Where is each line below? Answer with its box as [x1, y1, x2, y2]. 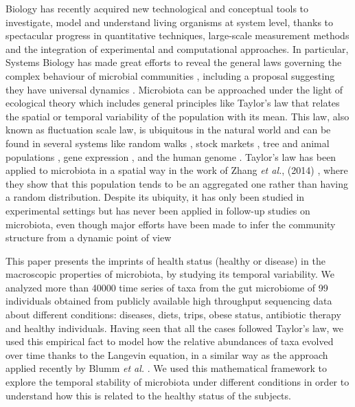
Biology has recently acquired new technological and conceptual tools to [5, 1, 309, 15]
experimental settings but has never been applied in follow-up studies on [5, 203, 310, 217]
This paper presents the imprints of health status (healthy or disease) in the [5, 253, 325, 267]
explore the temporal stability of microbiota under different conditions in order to [5, 375, 350, 389]
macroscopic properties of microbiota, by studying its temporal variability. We [5, 267, 334, 281]
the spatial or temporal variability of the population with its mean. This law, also [5, 109, 350, 123]
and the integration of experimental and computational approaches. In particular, [5, 41, 349, 56]
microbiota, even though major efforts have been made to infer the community [5, 217, 336, 231]
